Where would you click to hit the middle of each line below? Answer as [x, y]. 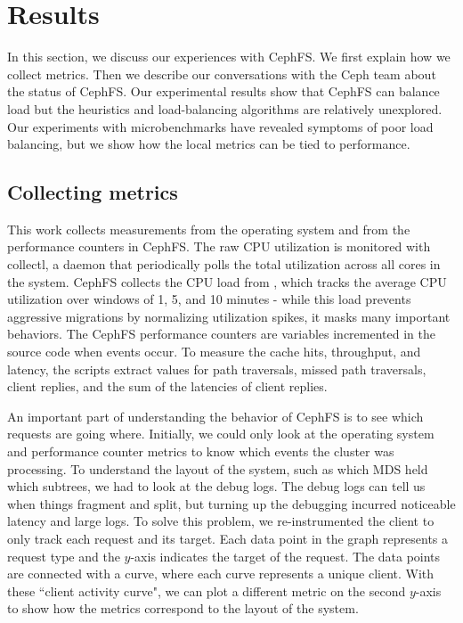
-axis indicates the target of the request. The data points [285, 556]
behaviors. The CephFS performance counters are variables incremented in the [221, 334]
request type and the [64, 556]
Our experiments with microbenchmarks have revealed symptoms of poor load [220, 126]
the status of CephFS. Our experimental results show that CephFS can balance [223, 91]
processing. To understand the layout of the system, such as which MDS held [218, 468]
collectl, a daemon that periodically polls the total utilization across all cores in [224, 264]
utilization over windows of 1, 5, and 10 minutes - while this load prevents [209, 299]
